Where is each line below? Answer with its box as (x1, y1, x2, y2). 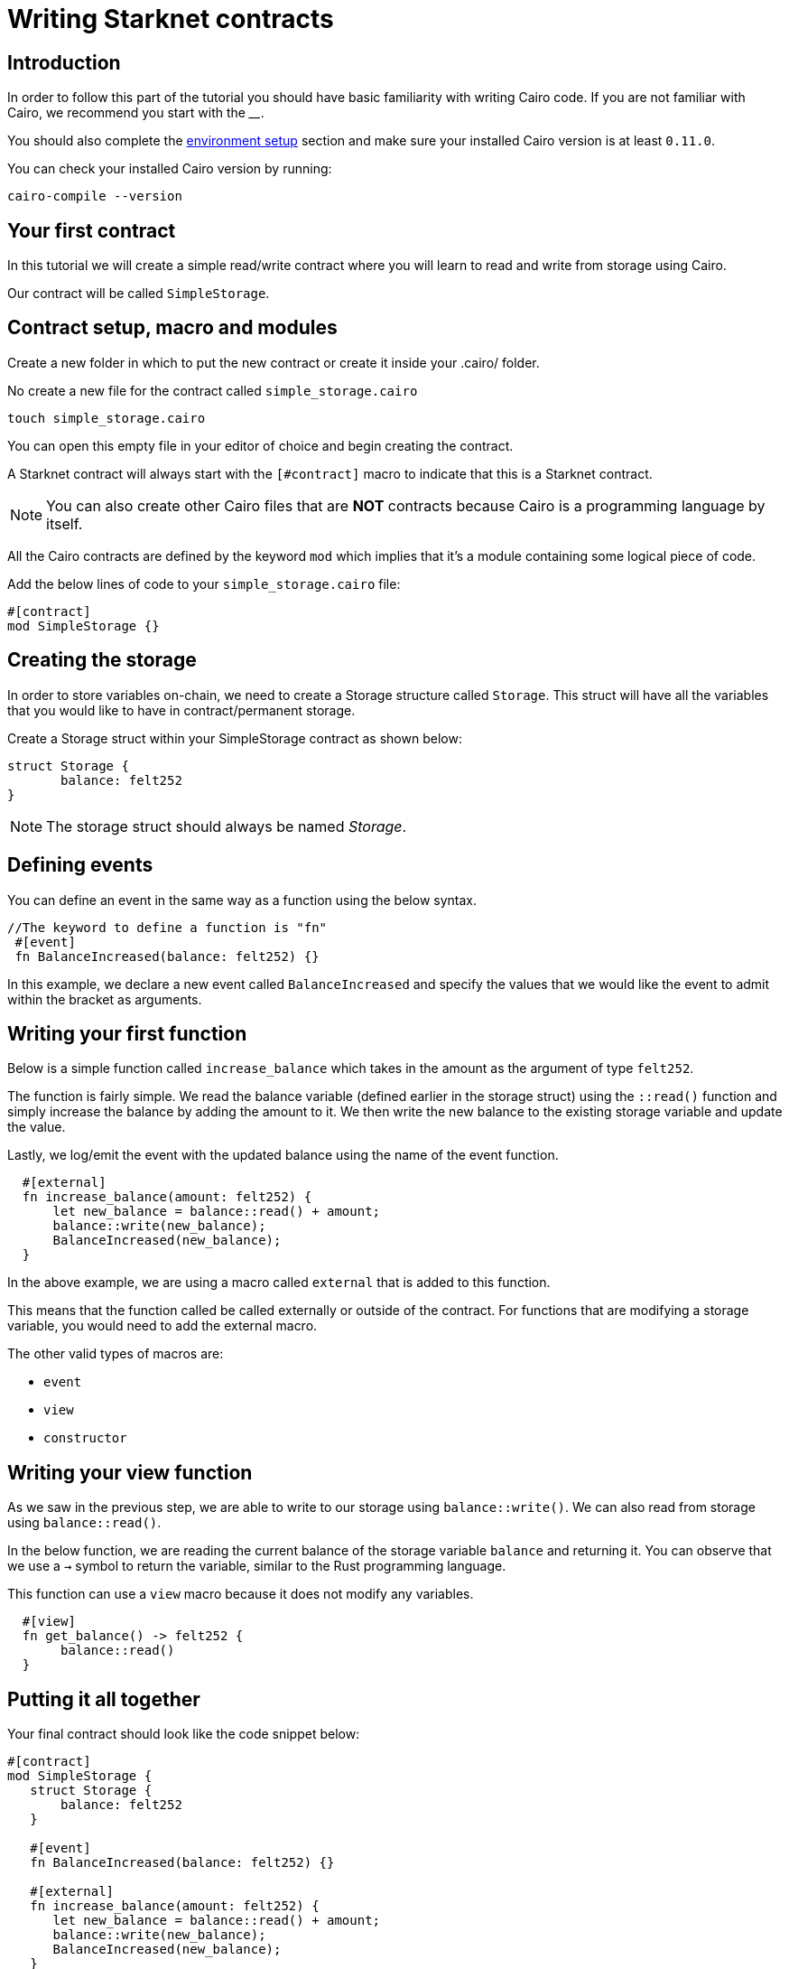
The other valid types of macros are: (7, 1346, 224, 1362)
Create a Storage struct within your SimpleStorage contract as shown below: (7, 730, 462, 746)
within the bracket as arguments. (7, 991, 202, 1007)
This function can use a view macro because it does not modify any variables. (7, 1586, 474, 1602)
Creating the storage (7, 649, 197, 672)
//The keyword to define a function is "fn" (7, 919, 328, 935)
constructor (43, 1431, 127, 1446)
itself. (46, 514, 83, 533)
